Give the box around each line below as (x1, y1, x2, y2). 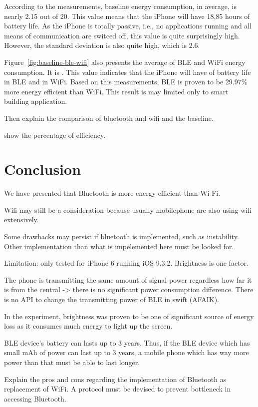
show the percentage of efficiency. (4, 129, 106, 140)
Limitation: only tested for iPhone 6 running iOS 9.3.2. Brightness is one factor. (4, 258, 249, 268)
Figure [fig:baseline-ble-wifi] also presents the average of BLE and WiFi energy (4, 56, 246, 67)
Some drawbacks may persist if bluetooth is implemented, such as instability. (4, 231, 239, 242)
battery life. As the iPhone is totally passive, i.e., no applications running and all (4, 20, 252, 31)
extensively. (4, 214, 39, 225)
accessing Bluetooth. (4, 393, 66, 404)
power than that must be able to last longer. (4, 357, 140, 367)
